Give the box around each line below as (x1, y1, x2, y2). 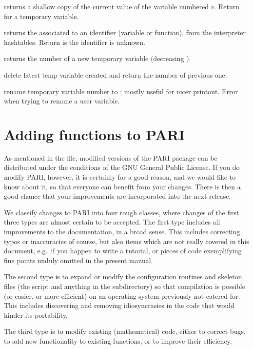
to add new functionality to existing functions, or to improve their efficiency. (4, 335, 232, 346)
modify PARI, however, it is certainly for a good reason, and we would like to (4, 172, 236, 182)
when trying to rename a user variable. (4, 96, 120, 106)
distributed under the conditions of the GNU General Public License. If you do (4, 162, 240, 172)
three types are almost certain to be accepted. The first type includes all (4, 217, 220, 227)
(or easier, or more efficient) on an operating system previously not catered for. (4, 290, 240, 301)
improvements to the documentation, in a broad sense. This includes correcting (4, 226, 240, 237)
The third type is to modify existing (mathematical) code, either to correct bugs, (4, 326, 246, 336)
